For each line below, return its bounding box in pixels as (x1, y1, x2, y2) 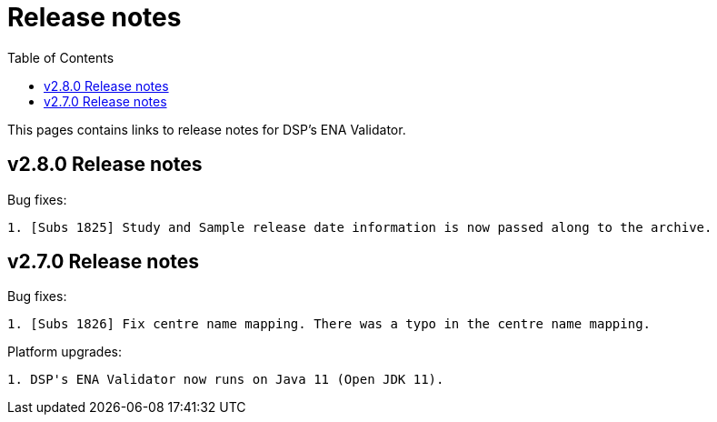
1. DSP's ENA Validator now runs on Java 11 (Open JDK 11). (7, 372, 444, 387)
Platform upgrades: (7, 344, 123, 360)
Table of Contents (7, 49, 115, 65)
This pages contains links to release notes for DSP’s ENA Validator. (7, 121, 406, 137)
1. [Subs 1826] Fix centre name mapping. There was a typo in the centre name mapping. (7, 316, 652, 332)
